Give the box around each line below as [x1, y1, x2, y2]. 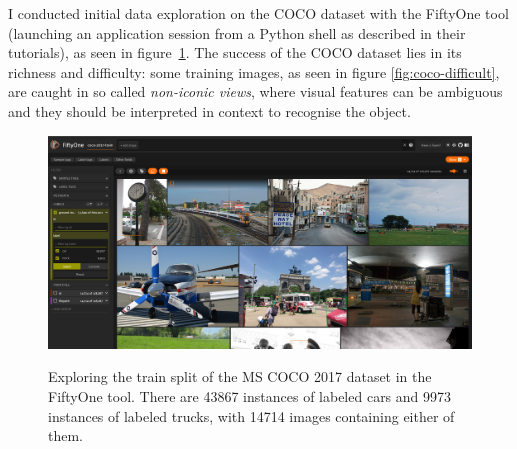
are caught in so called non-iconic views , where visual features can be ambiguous [8, 81, 503, 102]
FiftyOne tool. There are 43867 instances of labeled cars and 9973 [48, 385, 452, 406]
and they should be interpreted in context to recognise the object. [8, 100, 411, 121]
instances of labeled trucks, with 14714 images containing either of [48, 405, 455, 426]
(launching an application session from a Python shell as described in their [8, 22, 466, 43]
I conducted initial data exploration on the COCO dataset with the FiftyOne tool [8, 3, 509, 23]
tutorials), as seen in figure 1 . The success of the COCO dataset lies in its [8, 42, 462, 63]
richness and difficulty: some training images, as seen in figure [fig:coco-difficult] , [8, 61, 500, 82]
